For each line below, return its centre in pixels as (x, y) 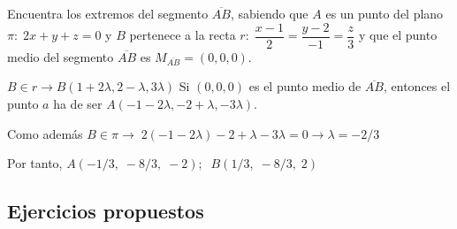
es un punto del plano (385, 13)
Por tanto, (35, 163)
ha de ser (78, 103)
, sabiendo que (270, 13)
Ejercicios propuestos (106, 211)
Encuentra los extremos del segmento (108, 13)
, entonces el (417, 86)
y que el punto (398, 35)
